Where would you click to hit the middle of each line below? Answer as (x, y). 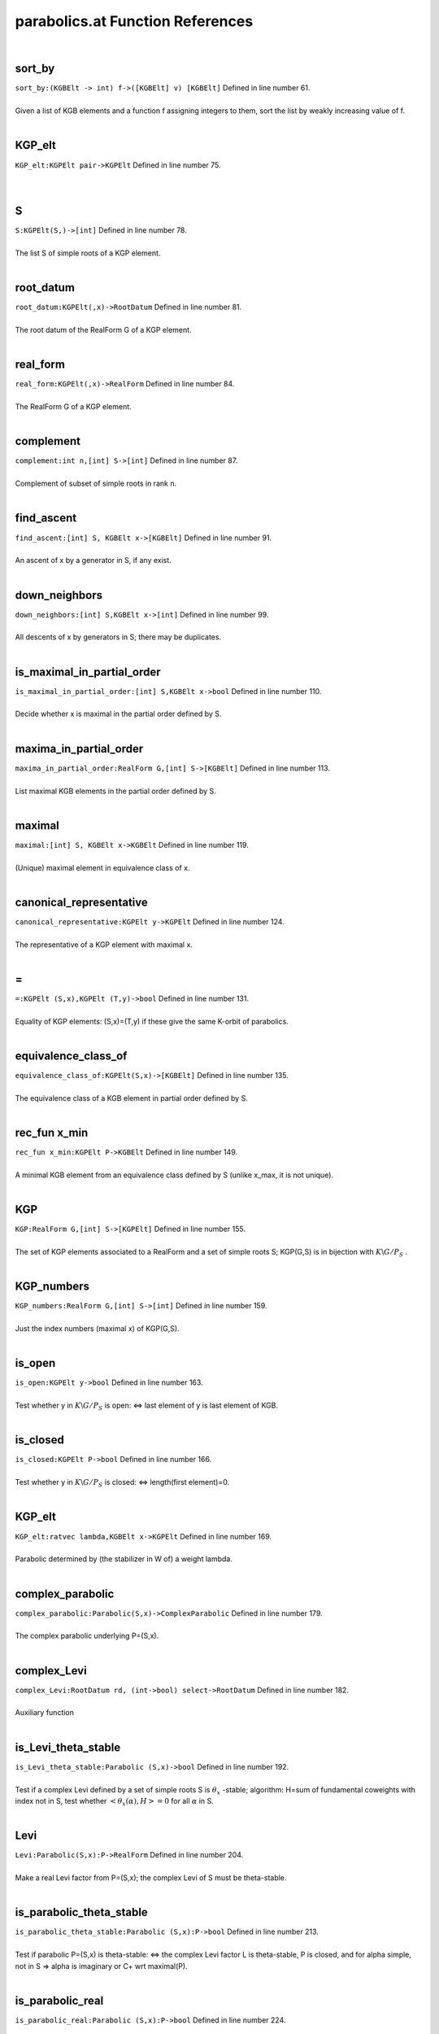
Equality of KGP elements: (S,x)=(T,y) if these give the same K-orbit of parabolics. (152, 1021)
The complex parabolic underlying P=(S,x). (87, 1636)
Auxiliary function (45, 1713)
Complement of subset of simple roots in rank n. (96, 483)
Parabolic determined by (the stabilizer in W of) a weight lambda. (124, 1559)
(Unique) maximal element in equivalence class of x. (102, 867)
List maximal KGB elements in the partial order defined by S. (116, 791)
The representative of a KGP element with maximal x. (104, 945)
